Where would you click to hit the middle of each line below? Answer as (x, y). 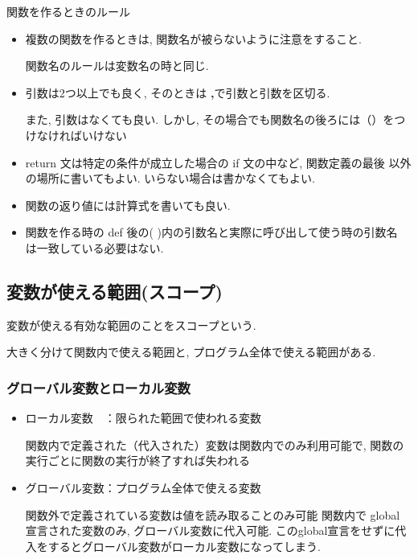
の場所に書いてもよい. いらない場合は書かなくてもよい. (170, 178)
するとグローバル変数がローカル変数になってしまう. (184, 546)
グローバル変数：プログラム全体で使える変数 (143, 487)
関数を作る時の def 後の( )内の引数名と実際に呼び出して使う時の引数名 (211, 232)
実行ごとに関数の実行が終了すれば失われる (138, 460)
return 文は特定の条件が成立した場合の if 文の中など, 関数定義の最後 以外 (218, 162)
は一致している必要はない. (94, 247)
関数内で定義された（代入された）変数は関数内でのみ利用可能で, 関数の (215, 444)
